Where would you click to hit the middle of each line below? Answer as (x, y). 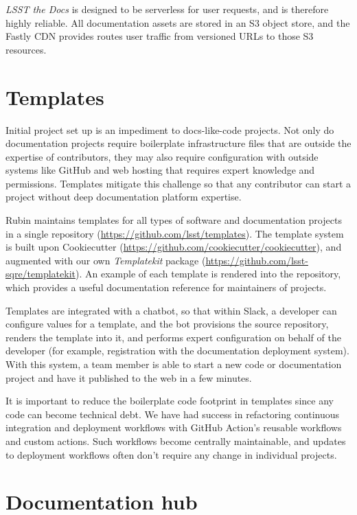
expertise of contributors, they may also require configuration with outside (162, 156)
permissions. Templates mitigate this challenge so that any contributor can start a (178, 183)
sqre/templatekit (41, 274)
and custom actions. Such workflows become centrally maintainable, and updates (176, 440)
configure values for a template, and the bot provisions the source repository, (167, 324)
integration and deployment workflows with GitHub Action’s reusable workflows (174, 427)
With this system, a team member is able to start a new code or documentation (174, 364)
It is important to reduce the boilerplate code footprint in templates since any (170, 401)
